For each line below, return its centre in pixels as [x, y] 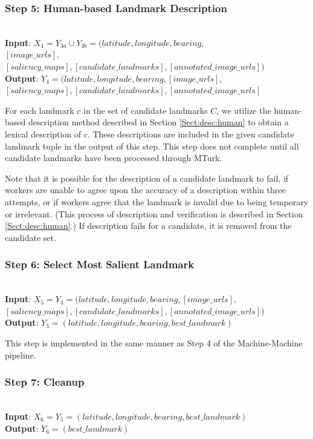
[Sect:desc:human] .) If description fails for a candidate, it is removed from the [148, 226]
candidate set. [31, 237]
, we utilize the [244, 110]
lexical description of [43, 134]
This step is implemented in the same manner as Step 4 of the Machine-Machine [154, 342]
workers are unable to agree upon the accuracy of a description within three [145, 190]
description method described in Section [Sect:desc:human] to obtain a [158, 122]
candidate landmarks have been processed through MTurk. [114, 158]
